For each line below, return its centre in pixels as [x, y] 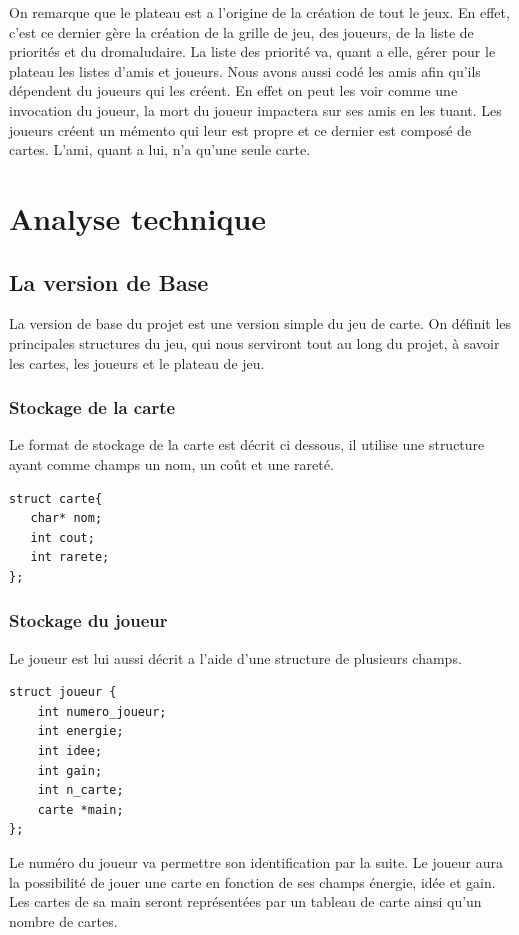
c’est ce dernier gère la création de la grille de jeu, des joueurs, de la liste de [241, 31]
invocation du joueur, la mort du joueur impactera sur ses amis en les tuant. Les [255, 109]
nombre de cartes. [63, 920]
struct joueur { [63, 692]
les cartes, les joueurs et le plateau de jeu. [137, 362]
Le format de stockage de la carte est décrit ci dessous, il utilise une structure [247, 444]
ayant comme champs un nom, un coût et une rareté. [171, 463]
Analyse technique [138, 217]
